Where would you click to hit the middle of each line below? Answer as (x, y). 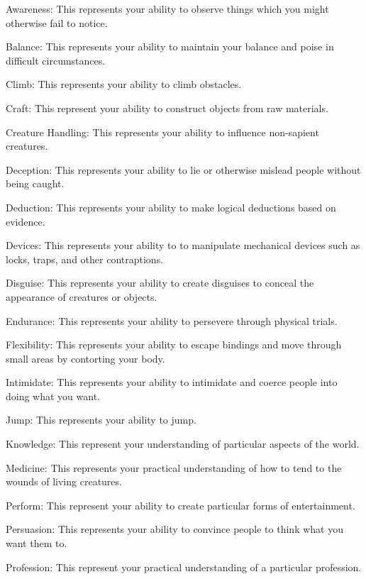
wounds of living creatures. (64, 481)
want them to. (37, 543)
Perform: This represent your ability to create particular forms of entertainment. (181, 505)
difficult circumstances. (56, 60)
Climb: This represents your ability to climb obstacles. (124, 84)
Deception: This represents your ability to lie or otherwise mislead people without (183, 169)
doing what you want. (53, 396)
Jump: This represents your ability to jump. (101, 420)
